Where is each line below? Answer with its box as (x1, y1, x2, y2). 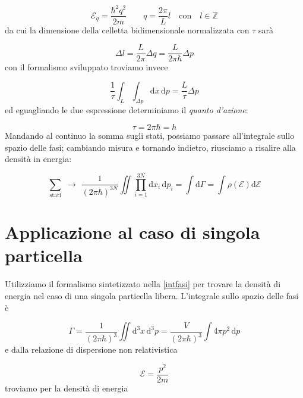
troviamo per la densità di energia (5, 381, 128, 394)
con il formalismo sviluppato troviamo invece (5, 61, 168, 73)
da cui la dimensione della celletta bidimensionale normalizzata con (5, 23, 250, 36)
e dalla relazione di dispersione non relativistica (5, 343, 178, 356)
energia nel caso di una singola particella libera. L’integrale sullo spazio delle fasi (5, 290, 299, 302)
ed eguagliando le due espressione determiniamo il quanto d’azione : (5, 103, 248, 116)
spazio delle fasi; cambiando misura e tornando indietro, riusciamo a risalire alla (5, 141, 296, 153)
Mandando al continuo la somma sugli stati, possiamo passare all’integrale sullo (5, 129, 295, 142)
